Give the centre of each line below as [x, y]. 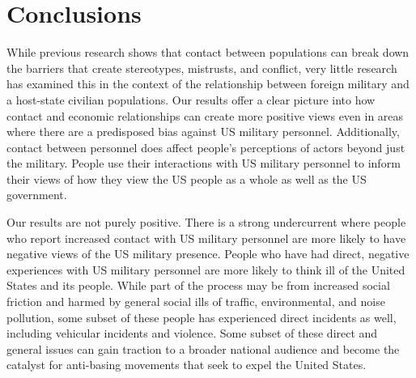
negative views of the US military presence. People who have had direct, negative [208, 254]
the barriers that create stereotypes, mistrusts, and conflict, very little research [202, 68]
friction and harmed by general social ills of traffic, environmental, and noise [196, 302]
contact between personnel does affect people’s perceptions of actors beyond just [206, 147]
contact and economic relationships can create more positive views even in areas [205, 115]
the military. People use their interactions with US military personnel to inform [204, 163]
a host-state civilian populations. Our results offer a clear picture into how [191, 99]
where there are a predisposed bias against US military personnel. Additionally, [203, 132]
